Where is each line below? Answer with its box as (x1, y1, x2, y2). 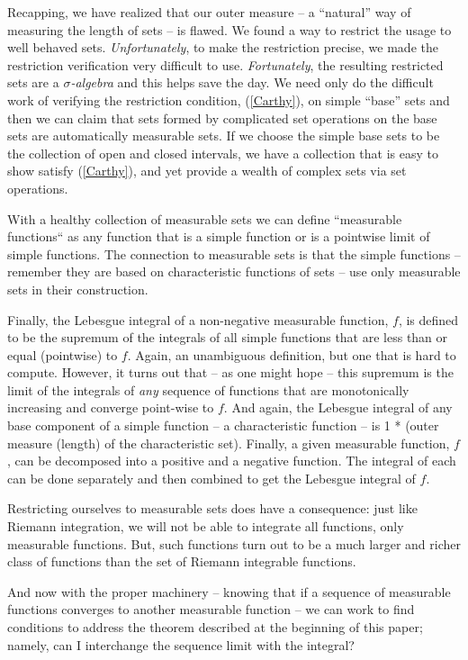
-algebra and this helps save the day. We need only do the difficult (70, 73, 434, 92)
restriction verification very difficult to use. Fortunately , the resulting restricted (7, 55, 444, 74)
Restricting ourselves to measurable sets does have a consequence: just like (7, 499, 418, 518)
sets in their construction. (7, 279, 148, 298)
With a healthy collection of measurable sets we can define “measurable (7, 209, 402, 228)
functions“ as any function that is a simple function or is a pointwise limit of (7, 227, 430, 246)
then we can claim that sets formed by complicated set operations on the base (7, 108, 437, 127)
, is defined (398, 310, 459, 329)
